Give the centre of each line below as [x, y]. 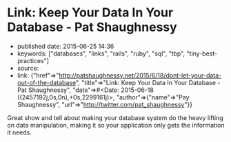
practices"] [33, 60]
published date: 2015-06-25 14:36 [66, 46]
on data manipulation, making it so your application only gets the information [116, 125]
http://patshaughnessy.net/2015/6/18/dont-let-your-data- [140, 75]
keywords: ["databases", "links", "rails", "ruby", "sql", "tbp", [101, 54]
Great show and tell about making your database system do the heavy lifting [115, 117]
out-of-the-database [47, 82]
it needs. [20, 132]
